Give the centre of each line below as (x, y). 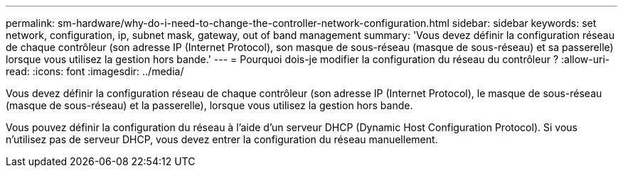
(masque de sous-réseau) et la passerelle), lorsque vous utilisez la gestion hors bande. (209, 105)
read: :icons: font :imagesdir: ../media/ (95, 71)
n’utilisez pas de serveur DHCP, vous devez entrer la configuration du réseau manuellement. (222, 139)
